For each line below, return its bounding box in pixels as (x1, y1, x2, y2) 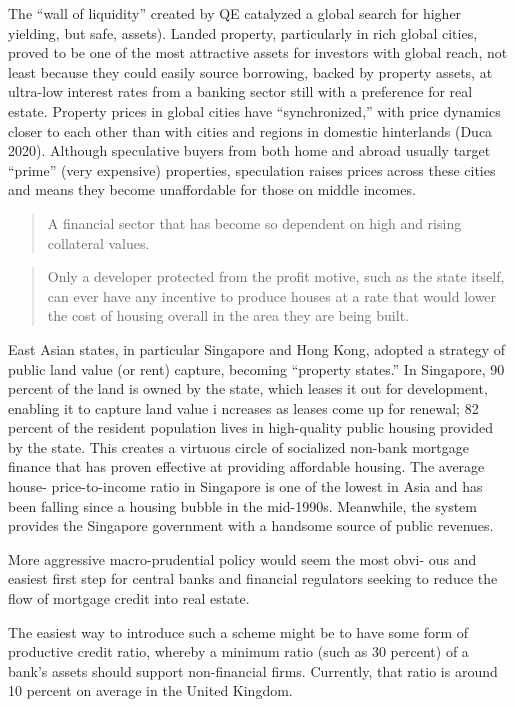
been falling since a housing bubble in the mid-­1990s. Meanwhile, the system (8, 495, 477, 516)
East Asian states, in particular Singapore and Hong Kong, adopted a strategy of (8, 338, 505, 359)
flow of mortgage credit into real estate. (8, 588, 250, 609)
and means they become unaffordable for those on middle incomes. (8, 179, 416, 200)
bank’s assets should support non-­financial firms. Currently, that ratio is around (8, 660, 498, 681)
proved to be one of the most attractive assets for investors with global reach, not (8, 42, 508, 63)
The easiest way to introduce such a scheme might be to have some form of (8, 621, 469, 642)
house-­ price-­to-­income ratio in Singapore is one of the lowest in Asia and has (8, 476, 483, 497)
